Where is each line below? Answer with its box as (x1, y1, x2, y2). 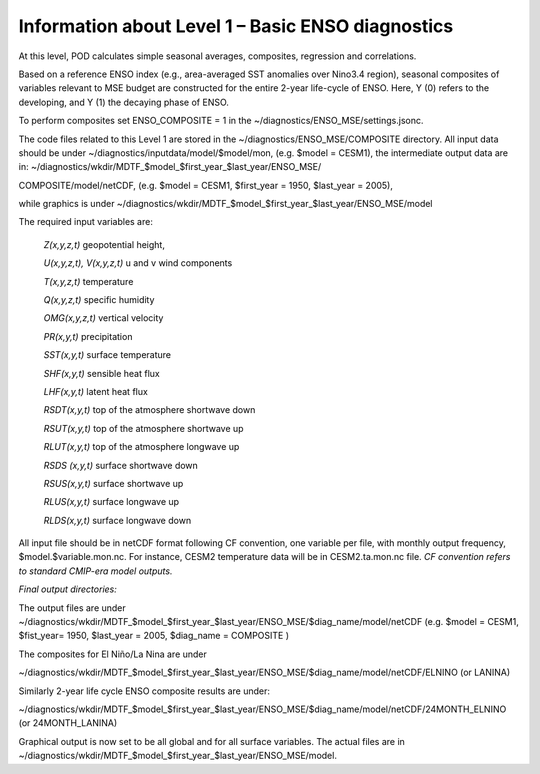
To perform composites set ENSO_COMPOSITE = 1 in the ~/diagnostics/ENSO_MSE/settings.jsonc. (18, 115, 424, 127)
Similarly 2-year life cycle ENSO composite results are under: (18, 685, 270, 697)
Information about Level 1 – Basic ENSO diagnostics (18, 15, 454, 37)
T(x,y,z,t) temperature (43, 275, 134, 287)
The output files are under (18, 601, 127, 614)
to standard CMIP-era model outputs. (18, 565, 173, 577)
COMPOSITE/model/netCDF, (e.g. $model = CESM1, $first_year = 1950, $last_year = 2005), (18, 179, 394, 191)
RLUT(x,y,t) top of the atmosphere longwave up (43, 441, 240, 453)
